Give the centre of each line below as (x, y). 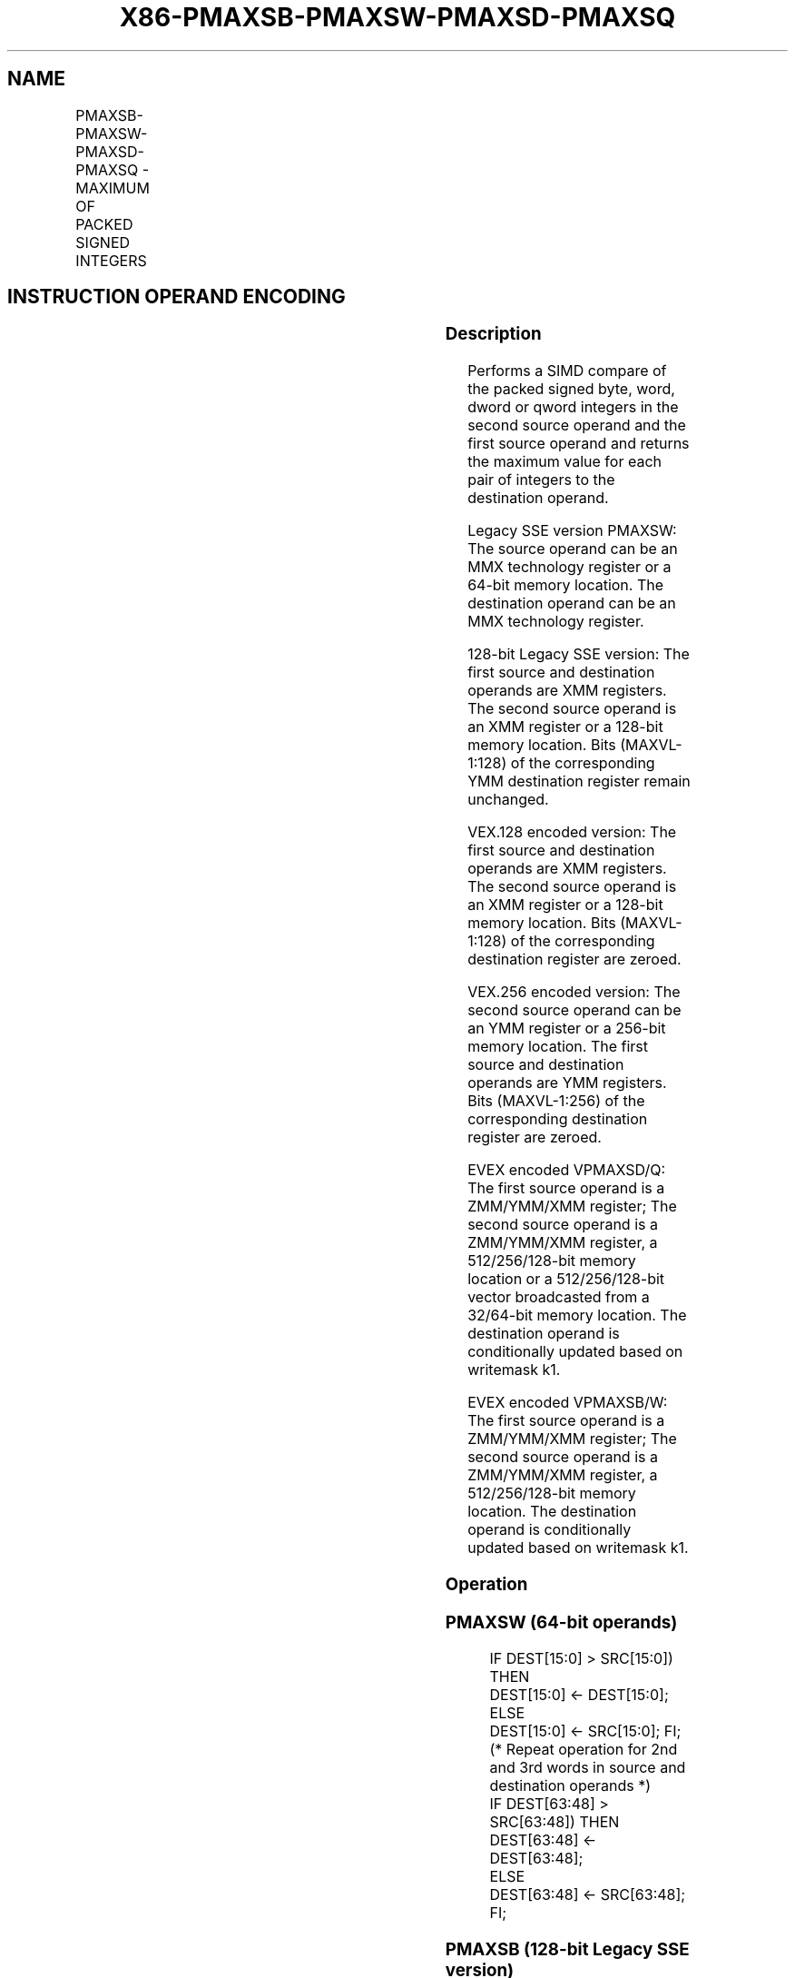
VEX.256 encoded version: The (574, 992)
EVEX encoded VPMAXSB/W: (568, 1403)
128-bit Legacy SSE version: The (579, 654)
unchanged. (508, 800)
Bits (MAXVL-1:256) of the (556, 1101)
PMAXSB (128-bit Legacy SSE (567, 1950)
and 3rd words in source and (588, 1768)
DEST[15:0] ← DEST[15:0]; (579, 1695)
